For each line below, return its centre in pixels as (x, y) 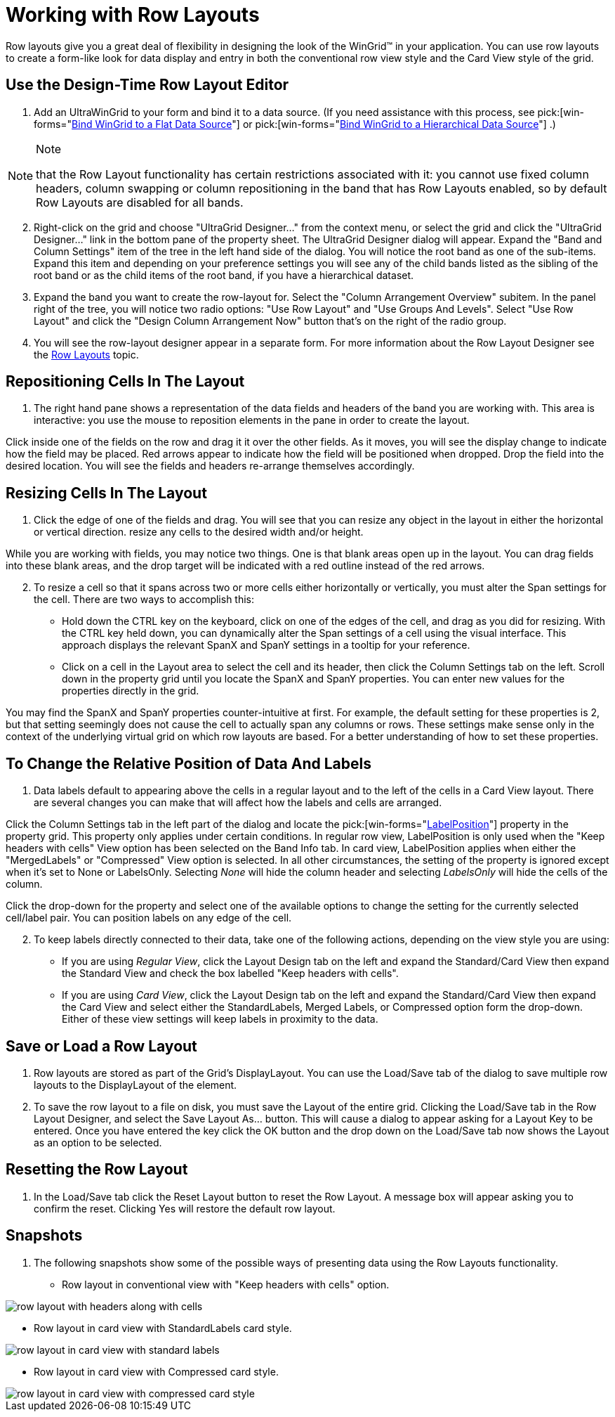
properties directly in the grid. (131, 691)
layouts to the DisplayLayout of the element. (135, 1085)
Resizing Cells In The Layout (106, 493)
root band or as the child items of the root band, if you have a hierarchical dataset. (224, 275)
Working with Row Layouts (133, 15)
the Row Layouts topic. (86, 354)
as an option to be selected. (98, 1142)
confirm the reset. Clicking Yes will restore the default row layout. (185, 1208)
